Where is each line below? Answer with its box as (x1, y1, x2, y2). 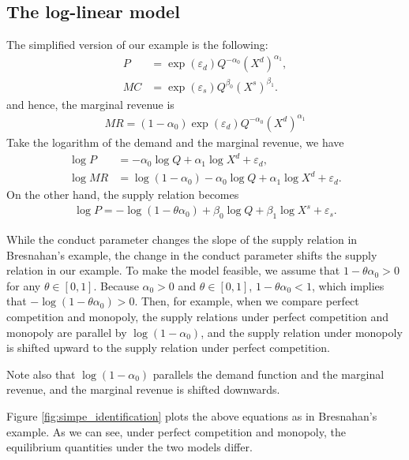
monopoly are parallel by (6, 323, 127, 340)
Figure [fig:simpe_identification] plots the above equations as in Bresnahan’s (6, 407, 377, 424)
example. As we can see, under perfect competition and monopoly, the (6, 423, 346, 439)
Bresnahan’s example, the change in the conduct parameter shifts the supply (6, 246, 377, 263)
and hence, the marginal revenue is (6, 95, 174, 112)
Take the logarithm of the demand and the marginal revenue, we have (6, 133, 344, 150)
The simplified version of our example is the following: (6, 36, 268, 53)
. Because (93, 277, 139, 294)
